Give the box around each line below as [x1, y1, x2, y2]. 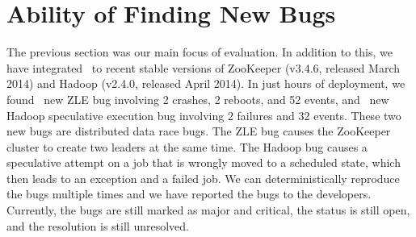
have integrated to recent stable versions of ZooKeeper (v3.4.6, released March [6, 59, 401, 76]
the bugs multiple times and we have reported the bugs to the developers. [6, 185, 372, 202]
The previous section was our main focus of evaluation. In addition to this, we [6, 44, 393, 60]
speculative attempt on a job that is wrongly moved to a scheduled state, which [6, 154, 401, 171]
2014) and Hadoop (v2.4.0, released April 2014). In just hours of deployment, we [6, 75, 405, 92]
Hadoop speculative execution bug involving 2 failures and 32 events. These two [6, 106, 401, 123]
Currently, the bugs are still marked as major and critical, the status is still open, [6, 202, 410, 218]
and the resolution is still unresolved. [6, 217, 189, 234]
